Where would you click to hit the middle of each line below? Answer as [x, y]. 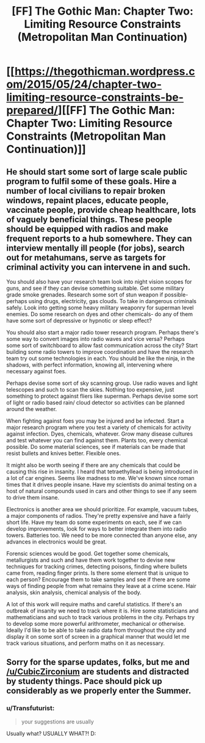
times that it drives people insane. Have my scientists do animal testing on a [102, 484]
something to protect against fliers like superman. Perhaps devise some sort [102, 396]
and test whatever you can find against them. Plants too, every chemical [97, 440]
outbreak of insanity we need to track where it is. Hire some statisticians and [103, 611]
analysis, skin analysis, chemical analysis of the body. [74, 592]
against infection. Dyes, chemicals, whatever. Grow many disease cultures [100, 434]
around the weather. [32, 409]
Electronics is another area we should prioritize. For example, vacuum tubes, [103, 509]
